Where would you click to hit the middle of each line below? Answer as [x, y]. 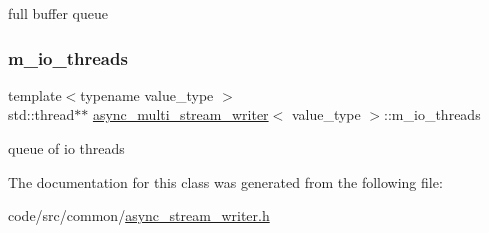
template [35, 94]
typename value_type [147, 94]
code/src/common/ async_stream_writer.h [139, 215]
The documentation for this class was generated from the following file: [225, 181]
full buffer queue [58, 13]
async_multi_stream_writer [180, 114]
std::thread [41, 114]
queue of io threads [66, 148]
